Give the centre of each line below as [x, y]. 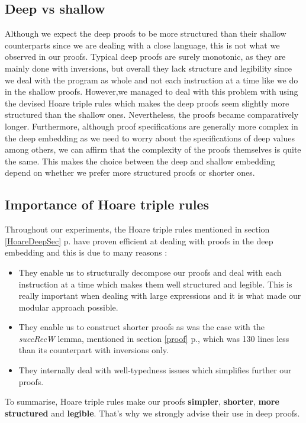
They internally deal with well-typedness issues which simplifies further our [155, 370]
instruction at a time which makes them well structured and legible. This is [155, 284]
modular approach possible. [68, 307]
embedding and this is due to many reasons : [86, 252]
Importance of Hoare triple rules [107, 204]
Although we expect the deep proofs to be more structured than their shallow [146, 33]
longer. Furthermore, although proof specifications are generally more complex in [152, 126]
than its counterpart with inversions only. [94, 350]
